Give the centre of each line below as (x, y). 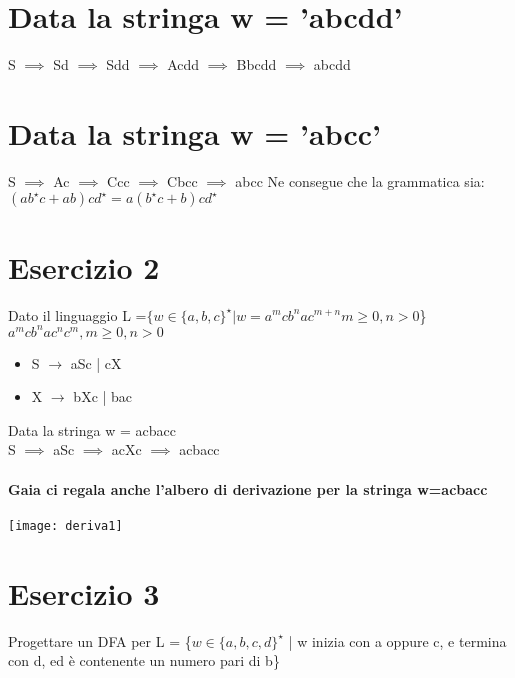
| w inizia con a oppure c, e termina (397, 640)
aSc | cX (96, 362)
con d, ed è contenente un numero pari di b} (144, 660)
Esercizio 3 (84, 592)
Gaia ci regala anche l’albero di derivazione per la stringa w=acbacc (248, 488)
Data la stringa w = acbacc (92, 429)
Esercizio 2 (84, 266)
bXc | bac (103, 396)
